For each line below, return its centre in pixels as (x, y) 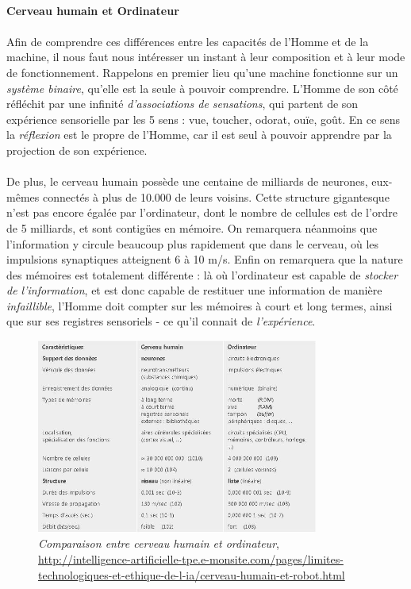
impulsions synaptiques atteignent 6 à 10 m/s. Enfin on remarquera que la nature (205, 259)
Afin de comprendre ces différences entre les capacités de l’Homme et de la (188, 41)
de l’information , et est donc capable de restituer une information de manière (194, 290)
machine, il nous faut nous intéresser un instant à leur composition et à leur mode (206, 57)
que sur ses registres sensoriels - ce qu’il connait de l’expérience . (161, 321)
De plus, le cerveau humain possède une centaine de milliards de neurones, (187, 181)
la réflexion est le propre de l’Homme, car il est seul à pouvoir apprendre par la (199, 135)
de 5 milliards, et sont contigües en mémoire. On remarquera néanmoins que (192, 227)
